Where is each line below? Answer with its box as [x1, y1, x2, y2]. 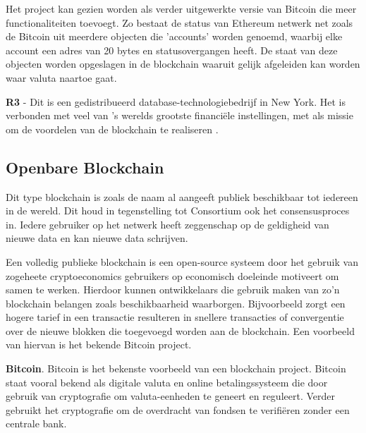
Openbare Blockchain [6, 156, 164, 178]
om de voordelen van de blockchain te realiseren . [6, 121, 219, 136]
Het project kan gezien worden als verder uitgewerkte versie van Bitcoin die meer [6, 1, 357, 16]
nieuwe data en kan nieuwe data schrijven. [6, 231, 188, 245]
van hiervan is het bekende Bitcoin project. [6, 337, 192, 352]
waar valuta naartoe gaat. [6, 70, 117, 85]
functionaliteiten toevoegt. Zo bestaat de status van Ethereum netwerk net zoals [6, 15, 353, 30]
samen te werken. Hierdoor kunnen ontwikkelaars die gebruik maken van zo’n [6, 282, 340, 297]
